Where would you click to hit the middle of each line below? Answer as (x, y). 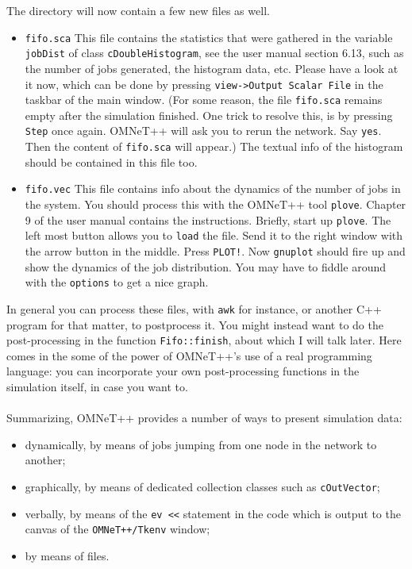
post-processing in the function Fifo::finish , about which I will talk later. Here (204, 340)
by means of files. (67, 555)
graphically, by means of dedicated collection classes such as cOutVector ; (202, 486)
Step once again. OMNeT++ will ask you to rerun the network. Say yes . (203, 131)
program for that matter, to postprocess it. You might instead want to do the (195, 324)
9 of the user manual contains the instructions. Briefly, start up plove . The (208, 219)
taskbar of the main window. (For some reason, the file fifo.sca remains (204, 100)
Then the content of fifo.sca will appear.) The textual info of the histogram (214, 146)
